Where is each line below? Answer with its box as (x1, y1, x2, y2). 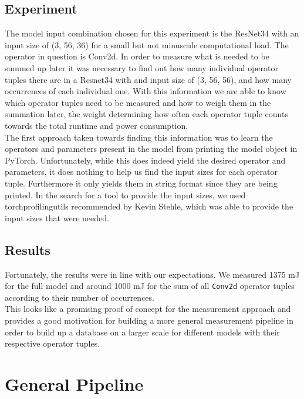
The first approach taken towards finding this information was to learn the (5, 131, 273, 143)
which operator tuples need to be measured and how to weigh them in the (5, 96, 271, 108)
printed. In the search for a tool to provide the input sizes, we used (5, 188, 246, 201)
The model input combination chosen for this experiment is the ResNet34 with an (5, 27, 299, 39)
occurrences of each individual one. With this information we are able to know (5, 85, 286, 97)
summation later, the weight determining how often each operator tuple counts (5, 108, 288, 120)
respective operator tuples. (5, 337, 100, 350)
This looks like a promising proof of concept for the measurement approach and (5, 302, 291, 315)
